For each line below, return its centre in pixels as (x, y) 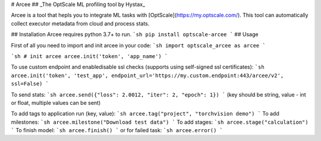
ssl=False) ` (30, 84)
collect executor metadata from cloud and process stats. (80, 23)
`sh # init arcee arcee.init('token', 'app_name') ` (89, 56)
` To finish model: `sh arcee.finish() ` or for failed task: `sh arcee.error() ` (117, 130)
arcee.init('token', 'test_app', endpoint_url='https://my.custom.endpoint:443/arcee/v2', (147, 75)
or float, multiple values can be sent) (56, 102)
